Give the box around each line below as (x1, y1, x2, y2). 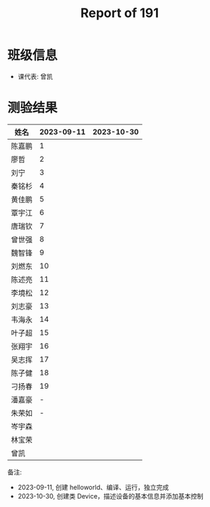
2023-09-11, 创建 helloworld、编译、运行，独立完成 (17, 483, 169, 491)
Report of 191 (80, 5, 159, 21)
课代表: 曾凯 (17, 72, 53, 80)
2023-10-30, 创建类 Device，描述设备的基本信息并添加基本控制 (17, 491, 204, 500)
